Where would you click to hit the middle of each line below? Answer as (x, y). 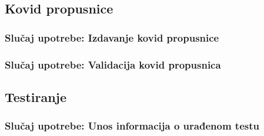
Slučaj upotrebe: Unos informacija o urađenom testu (132, 126)
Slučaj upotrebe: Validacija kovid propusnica (113, 64)
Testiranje (36, 96)
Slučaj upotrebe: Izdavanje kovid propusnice (112, 37)
